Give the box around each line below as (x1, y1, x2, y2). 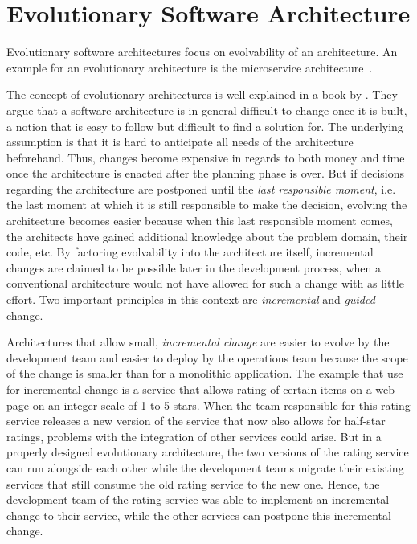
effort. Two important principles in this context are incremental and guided (6, 291, 375, 308)
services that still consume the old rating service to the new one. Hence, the (6, 475, 380, 492)
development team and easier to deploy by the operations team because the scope (6, 349, 408, 366)
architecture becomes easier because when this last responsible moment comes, (6, 212, 393, 229)
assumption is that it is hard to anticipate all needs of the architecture (6, 133, 354, 150)
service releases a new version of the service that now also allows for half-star (6, 412, 386, 429)
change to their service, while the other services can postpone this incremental (6, 506, 391, 523)
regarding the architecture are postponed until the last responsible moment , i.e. (6, 180, 396, 197)
